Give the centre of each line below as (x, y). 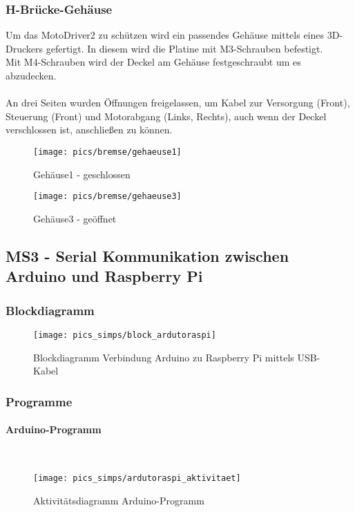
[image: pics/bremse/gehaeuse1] (107, 152)
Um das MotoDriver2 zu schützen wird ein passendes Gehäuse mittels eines (165, 35)
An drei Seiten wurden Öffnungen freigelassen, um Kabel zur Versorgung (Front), (178, 103)
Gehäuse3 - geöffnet (75, 218)
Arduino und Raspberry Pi (104, 276)
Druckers (25, 48)
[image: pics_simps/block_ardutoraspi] (125, 335)
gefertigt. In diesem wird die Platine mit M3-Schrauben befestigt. (184, 48)
